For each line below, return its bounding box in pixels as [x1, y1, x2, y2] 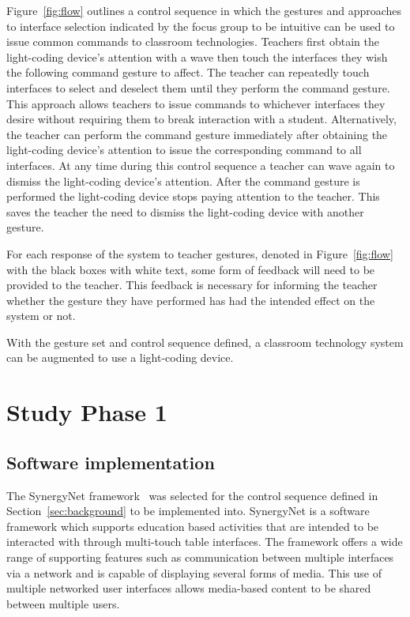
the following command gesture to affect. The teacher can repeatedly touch [6, 64, 370, 81]
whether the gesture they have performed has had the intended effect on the [6, 292, 375, 308]
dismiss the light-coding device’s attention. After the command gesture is [6, 172, 360, 189]
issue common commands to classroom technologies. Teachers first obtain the [6, 33, 379, 50]
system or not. [6, 307, 76, 324]
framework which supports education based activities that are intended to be [6, 517, 379, 534]
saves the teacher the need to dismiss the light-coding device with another [6, 203, 364, 220]
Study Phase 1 [6, 396, 167, 428]
